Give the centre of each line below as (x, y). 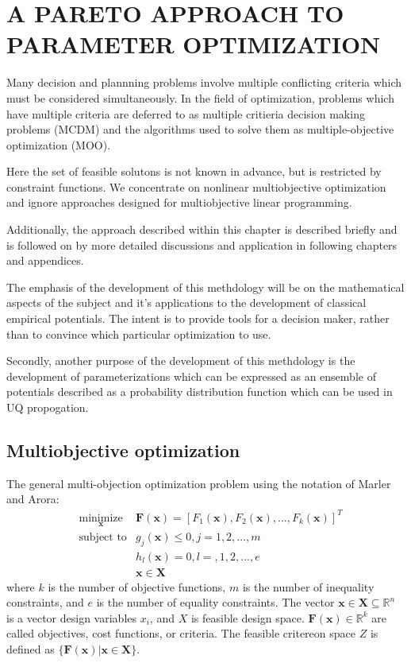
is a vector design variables (72, 617)
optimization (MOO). (59, 144)
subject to (103, 537)
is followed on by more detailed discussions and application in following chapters (202, 244)
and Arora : (33, 499)
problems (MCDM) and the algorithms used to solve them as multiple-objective (200, 129)
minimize (101, 518)
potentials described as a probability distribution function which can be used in (200, 392)
